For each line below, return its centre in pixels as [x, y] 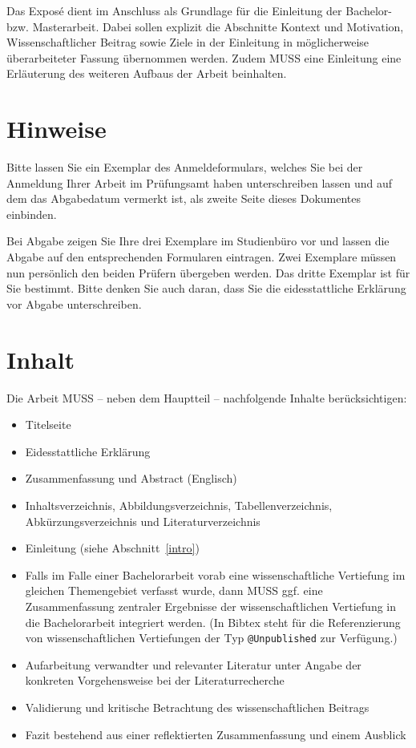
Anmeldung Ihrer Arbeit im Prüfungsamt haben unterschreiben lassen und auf [200, 182]
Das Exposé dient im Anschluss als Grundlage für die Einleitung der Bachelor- [200, 10]
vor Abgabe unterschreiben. [74, 303]
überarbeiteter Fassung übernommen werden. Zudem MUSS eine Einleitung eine [204, 57]
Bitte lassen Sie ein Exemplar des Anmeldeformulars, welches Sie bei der [185, 167]
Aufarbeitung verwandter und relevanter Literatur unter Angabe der [193, 664]
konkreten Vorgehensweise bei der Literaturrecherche [155, 680]
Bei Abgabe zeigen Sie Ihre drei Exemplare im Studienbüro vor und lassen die [198, 241]
